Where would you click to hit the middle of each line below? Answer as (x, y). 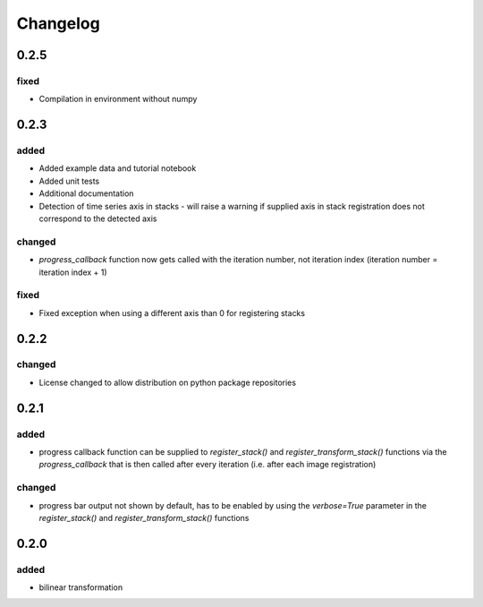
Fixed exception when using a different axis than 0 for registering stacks (172, 312)
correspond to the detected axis (98, 218)
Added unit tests (69, 181)
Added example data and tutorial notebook (118, 168)
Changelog (58, 23)
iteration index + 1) (73, 272)
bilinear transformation (81, 587)
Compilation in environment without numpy (118, 99)
